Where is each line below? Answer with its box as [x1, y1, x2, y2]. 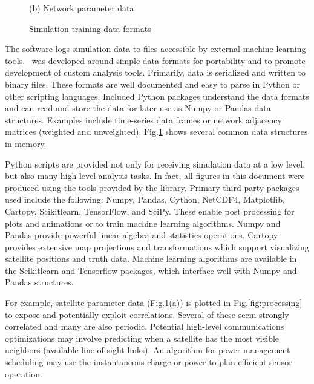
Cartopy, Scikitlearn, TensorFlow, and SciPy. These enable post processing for [5, 204, 295, 217]
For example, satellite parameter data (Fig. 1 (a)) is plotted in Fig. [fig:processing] [5, 296, 303, 309]
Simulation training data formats [29, 22, 151, 34]
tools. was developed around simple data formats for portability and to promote [5, 54, 306, 67]
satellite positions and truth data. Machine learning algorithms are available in [5, 252, 297, 265]
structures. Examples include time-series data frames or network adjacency [5, 113, 282, 126]
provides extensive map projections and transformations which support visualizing [5, 240, 309, 253]
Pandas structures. [5, 276, 74, 288]
